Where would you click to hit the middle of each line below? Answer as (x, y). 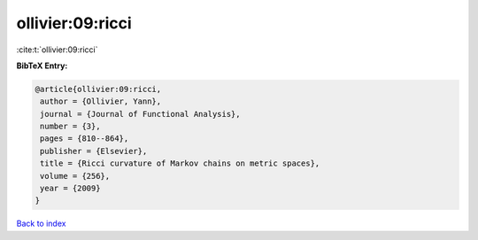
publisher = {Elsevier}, (94, 151)
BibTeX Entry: (42, 66)
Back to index (41, 224)
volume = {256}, (75, 176)
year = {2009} (70, 189)
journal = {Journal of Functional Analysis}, (140, 114)
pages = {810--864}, (85, 139)
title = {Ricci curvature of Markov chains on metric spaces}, (180, 163)
